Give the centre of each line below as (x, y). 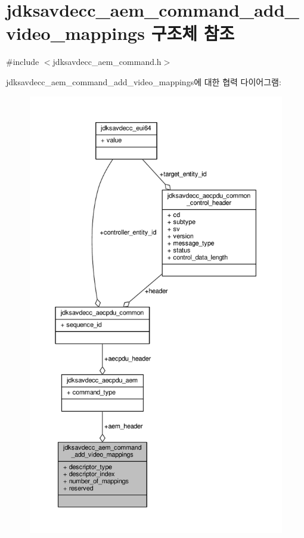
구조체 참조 (193, 33)
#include (23, 62)
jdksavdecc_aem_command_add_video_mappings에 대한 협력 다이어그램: (144, 81)
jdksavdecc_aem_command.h (107, 62)
